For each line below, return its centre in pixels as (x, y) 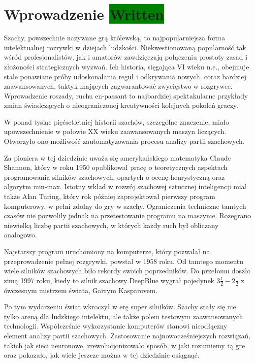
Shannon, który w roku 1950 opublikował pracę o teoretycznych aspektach (116, 167)
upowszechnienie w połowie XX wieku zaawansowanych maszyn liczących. (115, 131)
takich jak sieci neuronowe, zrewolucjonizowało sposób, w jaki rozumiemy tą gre (125, 345)
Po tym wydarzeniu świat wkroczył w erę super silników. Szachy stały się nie (120, 307)
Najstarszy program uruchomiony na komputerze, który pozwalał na (107, 251)
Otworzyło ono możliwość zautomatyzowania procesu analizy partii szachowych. (124, 141)
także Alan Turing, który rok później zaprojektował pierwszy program (110, 196)
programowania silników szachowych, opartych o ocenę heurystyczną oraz (114, 177)
